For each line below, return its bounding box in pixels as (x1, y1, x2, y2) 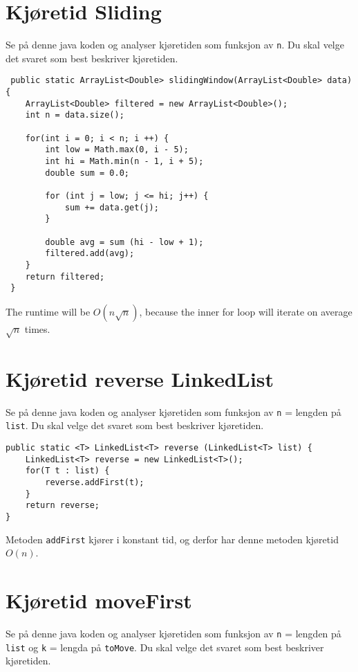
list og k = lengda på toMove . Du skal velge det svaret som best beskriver (6, 639, 324, 654)
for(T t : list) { (25, 466, 110, 476)
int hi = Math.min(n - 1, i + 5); (45, 156, 204, 166)
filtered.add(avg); (45, 248, 135, 259)
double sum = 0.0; (45, 167, 129, 178)
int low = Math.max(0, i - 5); (45, 145, 189, 155)
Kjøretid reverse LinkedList (6, 364, 274, 392)
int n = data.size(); (25, 110, 124, 120)
